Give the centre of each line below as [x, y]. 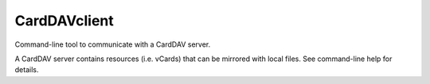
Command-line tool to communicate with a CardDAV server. [113, 44]
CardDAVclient [64, 21]
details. [27, 70]
